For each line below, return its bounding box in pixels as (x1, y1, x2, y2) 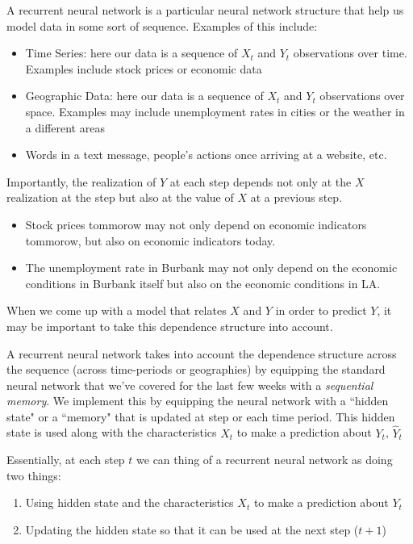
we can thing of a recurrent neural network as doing (136, 451, 393, 468)
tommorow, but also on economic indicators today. (25, 232, 276, 249)
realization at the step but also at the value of (6, 189, 234, 206)
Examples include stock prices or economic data (25, 60, 262, 77)
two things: (6, 467, 61, 483)
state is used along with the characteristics (6, 424, 217, 441)
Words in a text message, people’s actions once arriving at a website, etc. (25, 146, 387, 163)
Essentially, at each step (6, 451, 125, 468)
